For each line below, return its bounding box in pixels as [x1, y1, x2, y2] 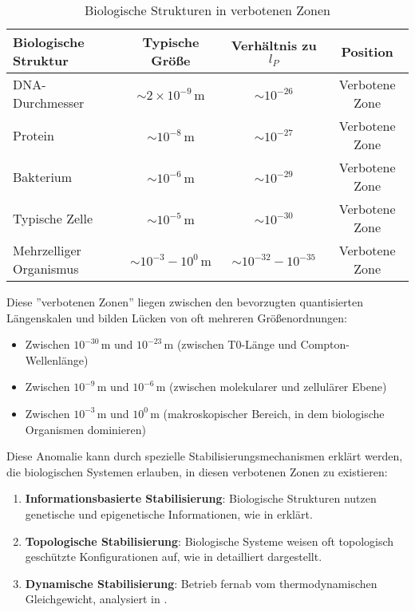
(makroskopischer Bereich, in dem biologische [163, 405, 385, 421]
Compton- [300, 336, 350, 353]
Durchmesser [13, 93, 85, 112]
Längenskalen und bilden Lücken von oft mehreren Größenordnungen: [6, 309, 347, 326]
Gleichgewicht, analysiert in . [25, 590, 168, 607]
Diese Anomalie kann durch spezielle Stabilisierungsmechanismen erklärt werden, [6, 448, 403, 464]
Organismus [13, 259, 79, 278]
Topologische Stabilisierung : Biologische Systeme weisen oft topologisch [25, 532, 394, 549]
